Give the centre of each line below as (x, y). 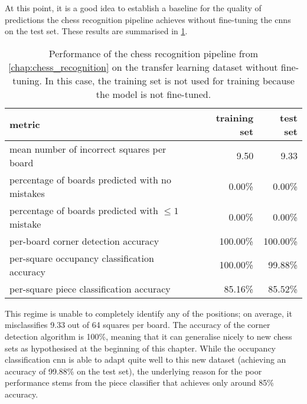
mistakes (27, 193)
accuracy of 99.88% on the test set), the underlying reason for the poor (133, 371)
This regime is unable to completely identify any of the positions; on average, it (148, 313)
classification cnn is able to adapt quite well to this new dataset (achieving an (146, 359)
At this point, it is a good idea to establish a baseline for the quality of (133, 8)
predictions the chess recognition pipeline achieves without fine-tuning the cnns (148, 19)
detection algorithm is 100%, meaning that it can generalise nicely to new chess (148, 336)
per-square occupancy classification (82, 258)
